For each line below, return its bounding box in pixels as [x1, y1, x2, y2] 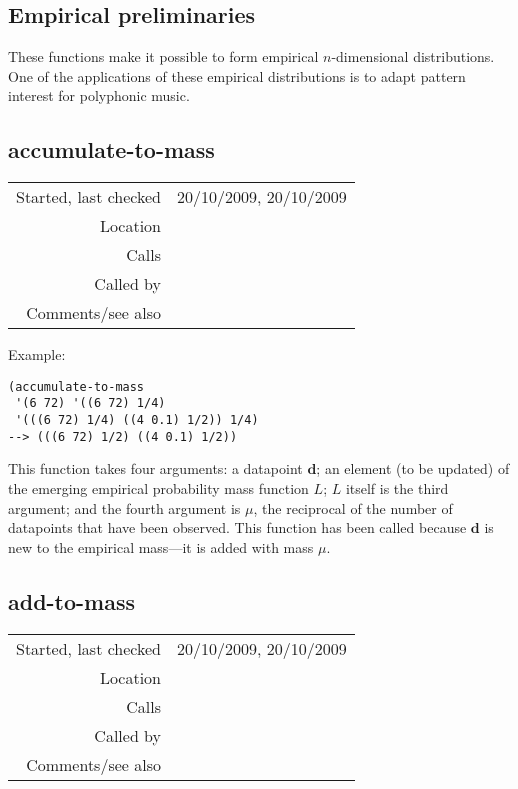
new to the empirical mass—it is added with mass [8, 536, 314, 557]
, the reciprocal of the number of [253, 497, 453, 518]
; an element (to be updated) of [316, 458, 510, 479]
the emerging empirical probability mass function [8, 478, 309, 498]
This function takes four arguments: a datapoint [8, 458, 303, 479]
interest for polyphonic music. [8, 85, 190, 106]
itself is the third [345, 478, 449, 498]
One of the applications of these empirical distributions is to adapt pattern [8, 65, 466, 86]
